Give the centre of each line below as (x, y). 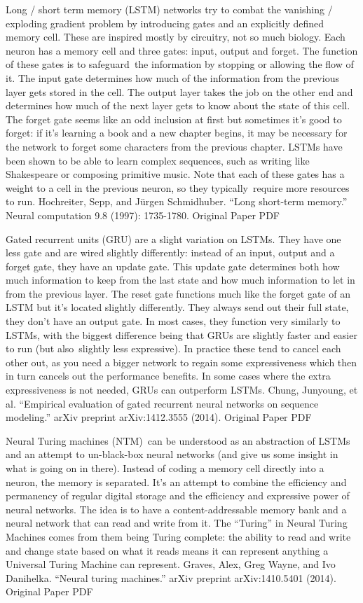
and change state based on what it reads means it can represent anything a (167, 550)
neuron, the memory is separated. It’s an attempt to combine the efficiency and (176, 481)
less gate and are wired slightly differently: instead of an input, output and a (170, 252)
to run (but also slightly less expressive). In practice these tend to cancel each (173, 348)
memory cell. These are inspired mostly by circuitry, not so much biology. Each (176, 37)
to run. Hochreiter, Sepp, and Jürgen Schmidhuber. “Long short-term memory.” (177, 201)
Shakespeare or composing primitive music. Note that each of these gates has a (175, 174)
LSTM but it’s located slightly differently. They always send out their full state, (177, 307)
